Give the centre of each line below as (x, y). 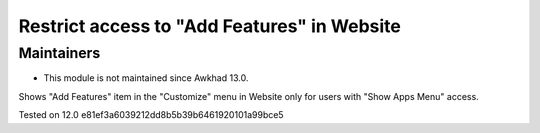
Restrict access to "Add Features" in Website (210, 26)
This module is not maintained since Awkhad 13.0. (146, 78)
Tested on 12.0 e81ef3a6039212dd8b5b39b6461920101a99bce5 (151, 115)
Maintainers (59, 53)
